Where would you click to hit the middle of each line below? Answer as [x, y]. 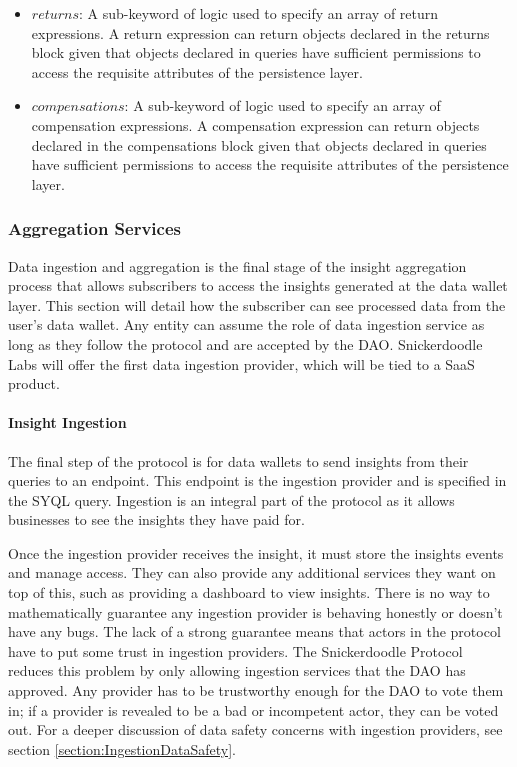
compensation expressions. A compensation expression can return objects [255, 124]
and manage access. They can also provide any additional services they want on [252, 572]
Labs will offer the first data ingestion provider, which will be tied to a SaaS [241, 363]
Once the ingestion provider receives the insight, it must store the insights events [256, 552]
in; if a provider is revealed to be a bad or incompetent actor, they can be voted [253, 709]
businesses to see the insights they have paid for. [156, 519]
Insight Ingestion [67, 422]
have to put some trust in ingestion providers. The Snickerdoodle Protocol [235, 650]
